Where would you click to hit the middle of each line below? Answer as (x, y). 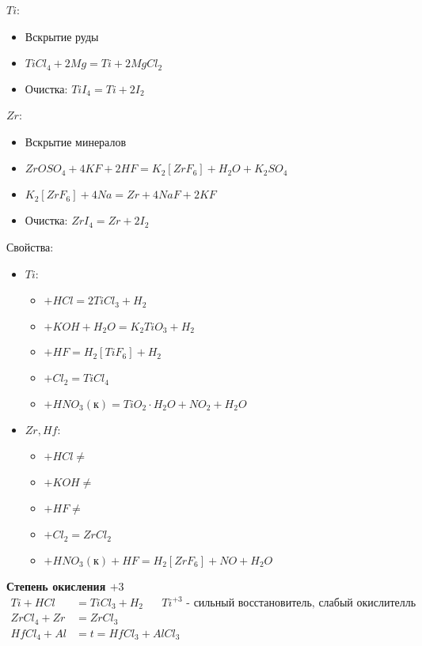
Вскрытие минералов (76, 141)
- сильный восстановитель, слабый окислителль (301, 603)
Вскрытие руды (62, 36)
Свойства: (30, 247)
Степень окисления (56, 586)
